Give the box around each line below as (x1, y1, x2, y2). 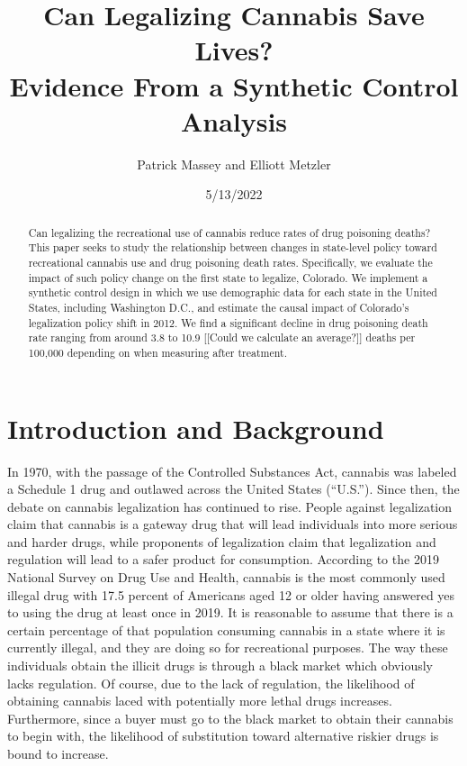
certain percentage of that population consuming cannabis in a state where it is (7, 620, 445, 639)
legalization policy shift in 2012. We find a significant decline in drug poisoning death (28, 315, 428, 330)
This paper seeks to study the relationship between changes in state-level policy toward (28, 240, 437, 255)
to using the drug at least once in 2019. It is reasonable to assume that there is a (7, 603, 454, 622)
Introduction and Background (7, 409, 384, 446)
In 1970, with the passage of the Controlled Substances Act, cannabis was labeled (7, 461, 457, 480)
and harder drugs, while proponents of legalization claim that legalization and (7, 532, 436, 551)
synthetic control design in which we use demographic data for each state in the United (28, 285, 437, 300)
